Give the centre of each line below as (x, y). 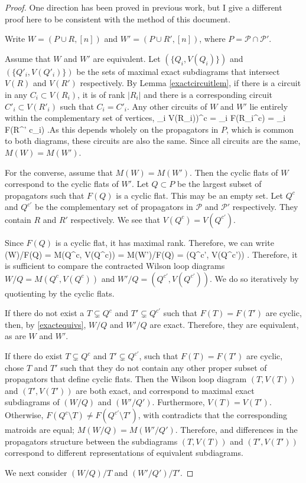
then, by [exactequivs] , (45, 324)
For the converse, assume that (59, 172)
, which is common (260, 129)
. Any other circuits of (167, 106)
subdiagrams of (32, 402)
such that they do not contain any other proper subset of (164, 367)
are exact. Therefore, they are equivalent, (224, 324)
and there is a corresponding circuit (208, 94)
